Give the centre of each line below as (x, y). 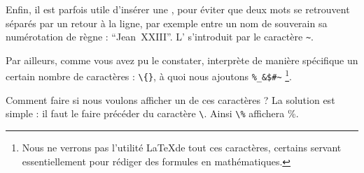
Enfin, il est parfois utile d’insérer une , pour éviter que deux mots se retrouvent (178, 9)
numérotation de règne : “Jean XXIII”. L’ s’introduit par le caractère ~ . (160, 37)
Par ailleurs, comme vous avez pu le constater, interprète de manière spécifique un (182, 60)
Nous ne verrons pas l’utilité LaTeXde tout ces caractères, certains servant (182, 147)
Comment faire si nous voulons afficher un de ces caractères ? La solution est (170, 99)
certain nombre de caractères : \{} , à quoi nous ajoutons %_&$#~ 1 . (149, 75)
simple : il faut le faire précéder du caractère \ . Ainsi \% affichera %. (152, 113)
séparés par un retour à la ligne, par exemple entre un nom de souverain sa (167, 23)
